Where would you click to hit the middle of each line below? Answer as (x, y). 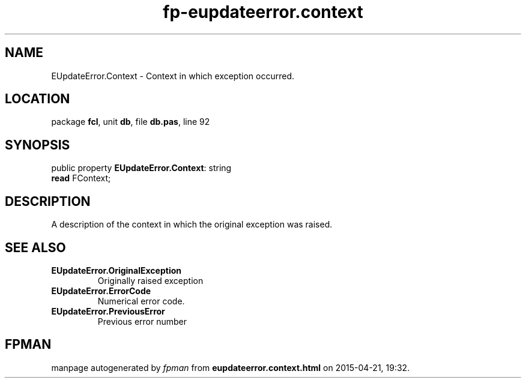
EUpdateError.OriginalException (116, 270)
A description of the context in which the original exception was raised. (192, 225)
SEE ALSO (35, 247)
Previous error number (142, 321)
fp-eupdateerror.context (263, 12)
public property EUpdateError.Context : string (141, 168)
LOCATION (38, 99)
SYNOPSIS (38, 145)
